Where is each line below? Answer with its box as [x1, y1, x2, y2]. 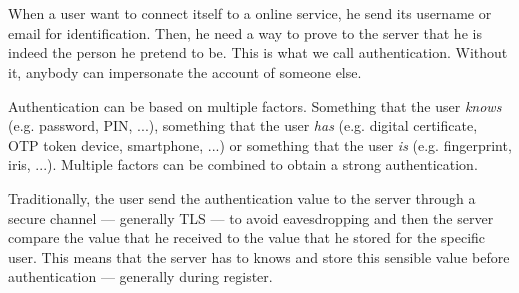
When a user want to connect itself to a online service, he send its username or [8, 3, 492, 24]
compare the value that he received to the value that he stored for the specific [8, 227, 486, 248]
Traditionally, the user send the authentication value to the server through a [8, 187, 476, 208]
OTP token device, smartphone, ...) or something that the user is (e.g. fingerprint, [8, 134, 512, 155]
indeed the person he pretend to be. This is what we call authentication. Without [8, 42, 508, 63]
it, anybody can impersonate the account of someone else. [8, 61, 362, 82]
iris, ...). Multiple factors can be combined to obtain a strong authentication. [8, 154, 478, 175]
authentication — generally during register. [8, 266, 273, 287]
